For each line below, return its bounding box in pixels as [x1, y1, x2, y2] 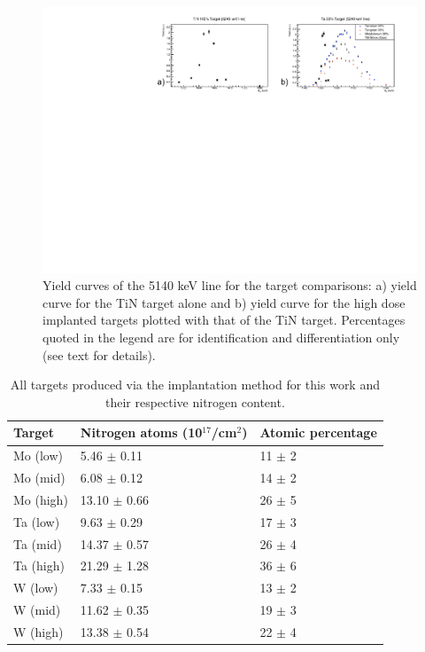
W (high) [13, 623, 64, 640]
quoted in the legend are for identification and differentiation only [42, 328, 400, 347]
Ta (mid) [13, 534, 62, 553]
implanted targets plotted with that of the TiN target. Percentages [42, 310, 406, 329]
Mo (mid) [13, 468, 66, 487]
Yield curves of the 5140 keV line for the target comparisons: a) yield [42, 276, 417, 295]
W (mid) [13, 601, 61, 619]
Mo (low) [13, 446, 63, 465]
